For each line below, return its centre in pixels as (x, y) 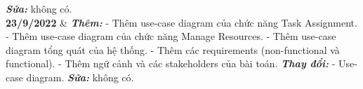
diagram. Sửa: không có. (80, 77)
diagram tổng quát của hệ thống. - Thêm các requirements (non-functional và (173, 49)
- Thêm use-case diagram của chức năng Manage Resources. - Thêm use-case (171, 36)
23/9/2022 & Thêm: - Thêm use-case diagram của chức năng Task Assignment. (181, 22)
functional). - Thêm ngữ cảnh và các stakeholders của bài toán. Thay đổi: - (171, 63)
